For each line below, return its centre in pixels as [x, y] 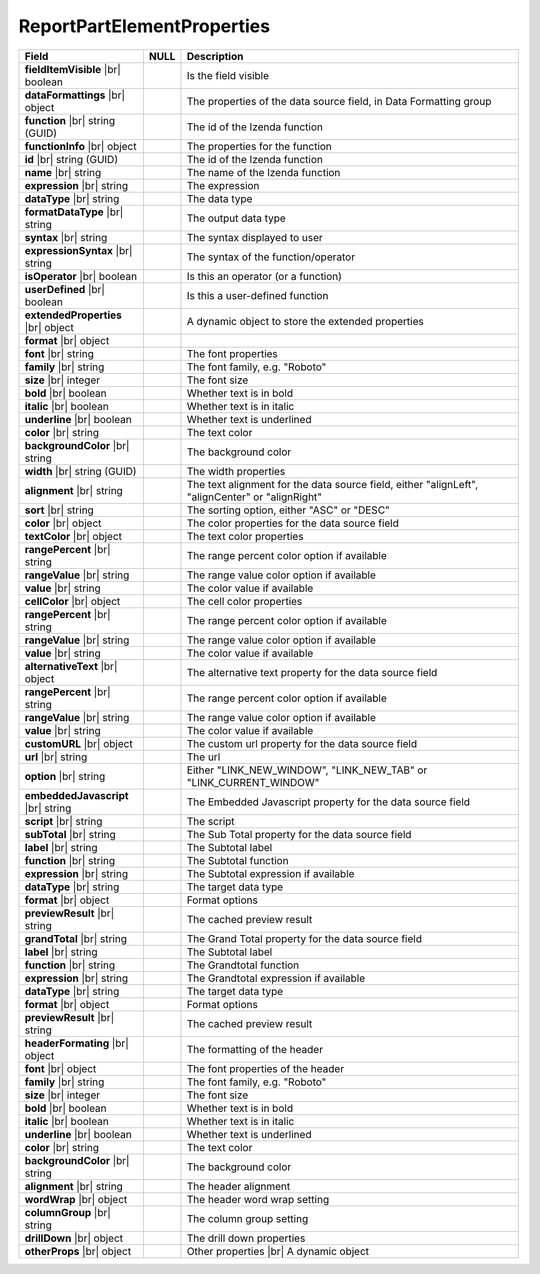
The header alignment [238, 1186]
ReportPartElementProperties [144, 26]
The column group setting [247, 1218]
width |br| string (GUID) [80, 471]
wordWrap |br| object [76, 1199]
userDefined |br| [64, 289]
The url [203, 757]
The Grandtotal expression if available [275, 978]
